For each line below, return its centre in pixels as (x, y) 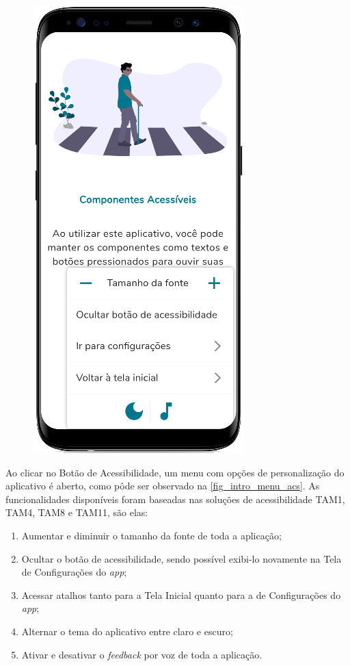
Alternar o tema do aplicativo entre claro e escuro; (127, 631)
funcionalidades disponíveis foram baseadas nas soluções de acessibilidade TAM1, (175, 499)
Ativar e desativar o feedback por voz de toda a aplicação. (142, 654)
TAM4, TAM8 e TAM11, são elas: (77, 512)
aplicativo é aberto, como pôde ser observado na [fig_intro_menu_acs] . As (163, 486)
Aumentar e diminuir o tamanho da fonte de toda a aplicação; (151, 535)
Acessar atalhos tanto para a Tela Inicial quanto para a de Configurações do (181, 594)
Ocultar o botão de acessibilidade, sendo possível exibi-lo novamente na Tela (181, 558)
